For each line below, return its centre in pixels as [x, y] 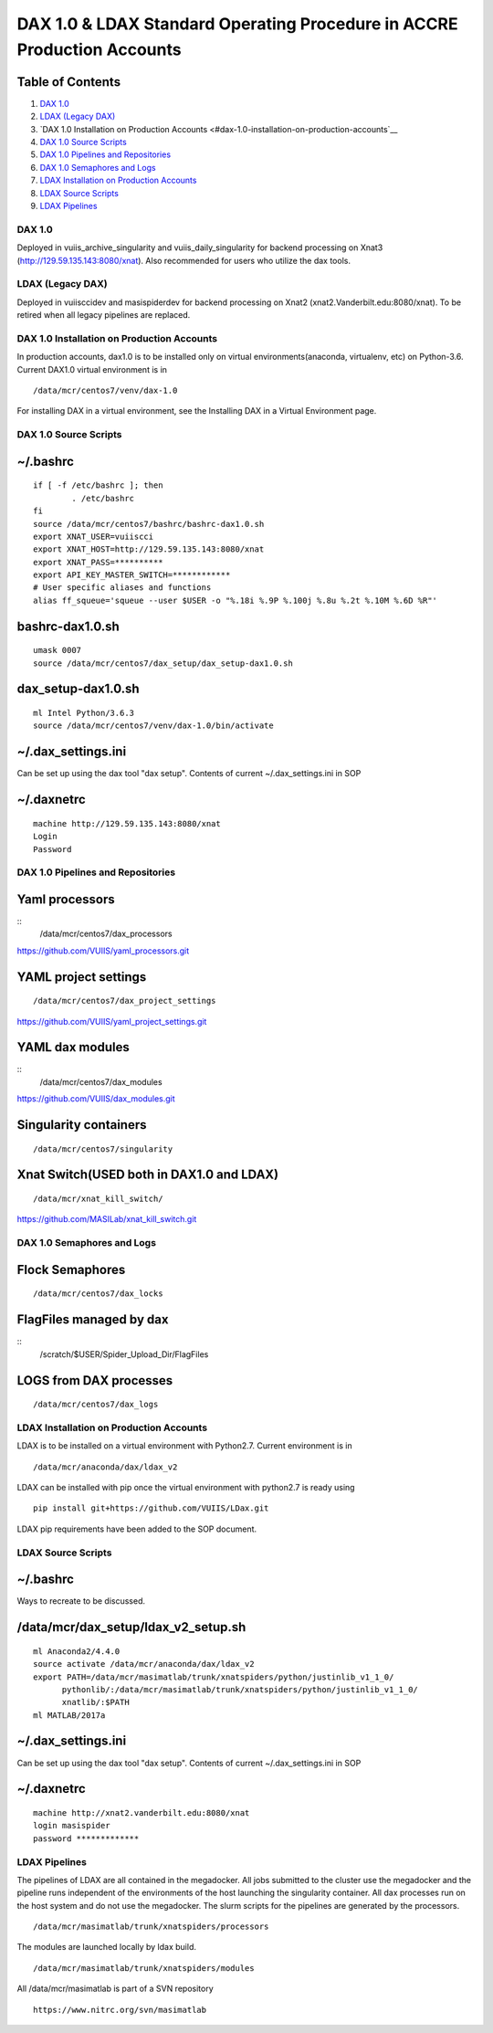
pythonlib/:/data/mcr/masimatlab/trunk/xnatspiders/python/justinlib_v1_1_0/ [240, 1689]
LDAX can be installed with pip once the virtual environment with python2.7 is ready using [186, 1488]
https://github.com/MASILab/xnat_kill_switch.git [107, 1219]
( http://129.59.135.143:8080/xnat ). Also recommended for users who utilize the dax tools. [184, 260]
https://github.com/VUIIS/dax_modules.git [96, 1099]
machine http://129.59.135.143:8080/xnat [127, 823]
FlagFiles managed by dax [93, 1320]
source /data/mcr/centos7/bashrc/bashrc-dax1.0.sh [149, 524]
